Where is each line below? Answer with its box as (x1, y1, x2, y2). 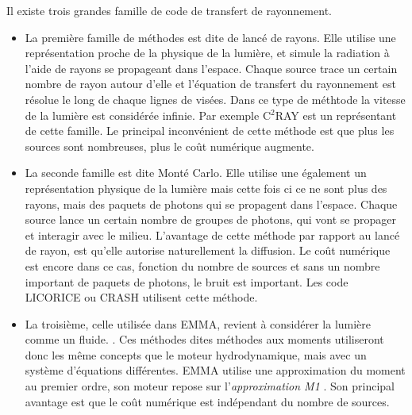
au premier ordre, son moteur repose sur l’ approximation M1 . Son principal (25, 378, 395, 394)
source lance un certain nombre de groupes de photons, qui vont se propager (25, 211, 397, 228)
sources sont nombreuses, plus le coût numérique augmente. (25, 137, 314, 154)
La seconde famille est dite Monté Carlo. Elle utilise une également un (25, 164, 367, 181)
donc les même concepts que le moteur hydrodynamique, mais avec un (25, 346, 367, 363)
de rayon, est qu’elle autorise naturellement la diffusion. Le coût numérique (25, 242, 391, 259)
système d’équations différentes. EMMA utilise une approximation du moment (25, 362, 406, 378)
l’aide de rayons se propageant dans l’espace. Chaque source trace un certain (25, 60, 398, 76)
